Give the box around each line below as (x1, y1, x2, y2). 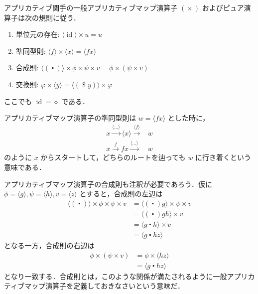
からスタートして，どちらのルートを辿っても (40, 152, 186, 162)
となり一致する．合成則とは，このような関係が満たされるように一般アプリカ (4, 271, 255, 281)
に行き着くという (195, 152, 251, 162)
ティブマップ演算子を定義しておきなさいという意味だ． (4, 281, 184, 291)
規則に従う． (38, 12, 80, 22)
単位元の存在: (15, 29, 60, 39)
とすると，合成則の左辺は (79, 188, 163, 199)
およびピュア (202, 2, 244, 12)
